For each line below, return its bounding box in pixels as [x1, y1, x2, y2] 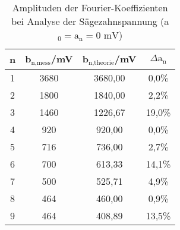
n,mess [31, 59, 50, 66]
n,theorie [88, 59, 114, 66]
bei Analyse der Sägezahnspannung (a [11, 14, 169, 28]
